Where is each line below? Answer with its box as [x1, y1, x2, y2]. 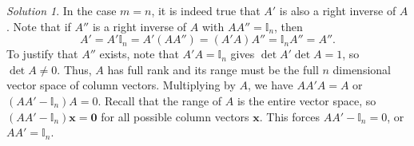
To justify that [6, 45, 78, 62]
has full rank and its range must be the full [107, 61, 319, 77]
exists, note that [99, 45, 179, 62]
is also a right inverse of [279, 2, 396, 18]
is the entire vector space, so [237, 92, 376, 109]
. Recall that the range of [98, 92, 222, 109]
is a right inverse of [92, 18, 187, 34]
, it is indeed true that [151, 2, 261, 18]
